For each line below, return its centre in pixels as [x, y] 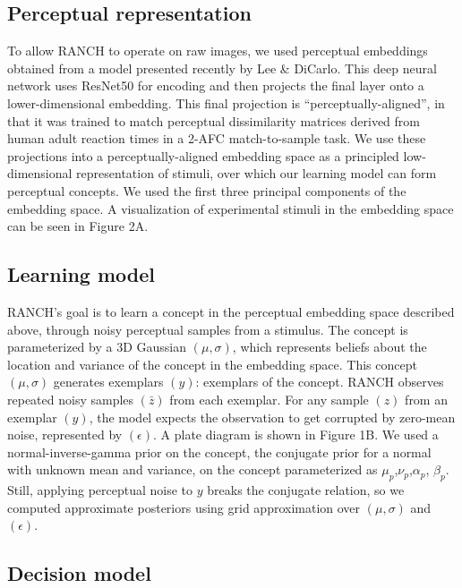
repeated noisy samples [71, 399]
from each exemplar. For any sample [269, 399]
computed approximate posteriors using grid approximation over [184, 507]
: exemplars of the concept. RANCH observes [320, 382]
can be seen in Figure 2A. [78, 226]
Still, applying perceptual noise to [100, 490]
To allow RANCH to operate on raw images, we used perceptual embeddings [218, 51]
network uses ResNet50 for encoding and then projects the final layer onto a [216, 85]
